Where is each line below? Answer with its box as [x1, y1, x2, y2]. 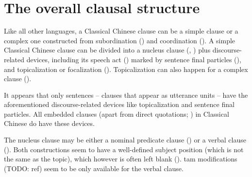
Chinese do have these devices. [4, 118, 95, 128]
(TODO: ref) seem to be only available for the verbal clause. [4, 163, 184, 173]
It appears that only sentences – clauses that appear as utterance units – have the [4, 89, 248, 100]
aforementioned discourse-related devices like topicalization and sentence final [4, 99, 235, 109]
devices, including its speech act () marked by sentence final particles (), [26, 54, 241, 64]
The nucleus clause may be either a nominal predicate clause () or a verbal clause [4, 135, 246, 145]
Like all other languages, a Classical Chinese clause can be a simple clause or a [4, 26, 238, 36]
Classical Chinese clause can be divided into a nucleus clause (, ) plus [4, 45, 211, 55]
